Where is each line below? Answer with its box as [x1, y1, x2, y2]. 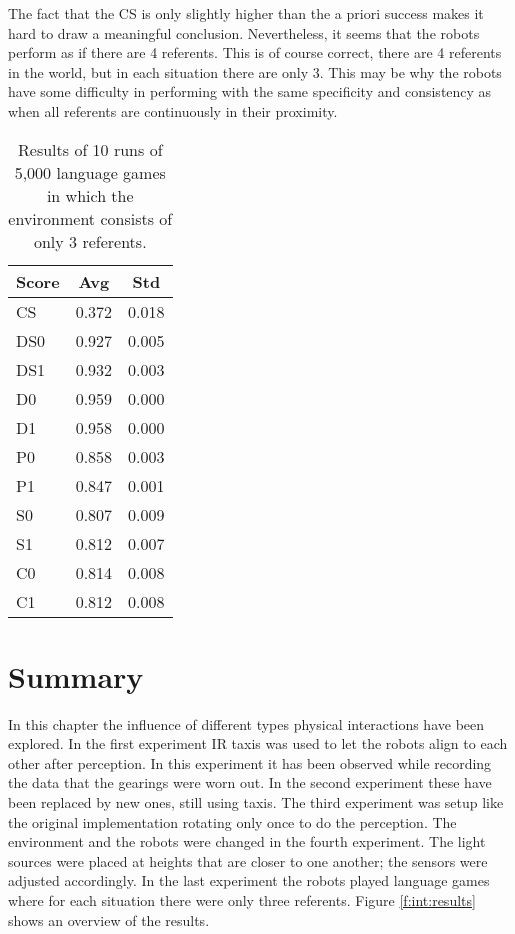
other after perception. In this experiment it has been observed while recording [8, 752, 492, 773]
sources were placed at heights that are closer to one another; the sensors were [8, 850, 488, 871]
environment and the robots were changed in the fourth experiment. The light [8, 831, 486, 852]
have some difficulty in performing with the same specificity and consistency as [8, 81, 492, 102]
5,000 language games [14, 160, 166, 184]
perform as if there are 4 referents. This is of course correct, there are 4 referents [8, 42, 502, 63]
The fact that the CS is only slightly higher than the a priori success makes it [8, 3, 484, 23]
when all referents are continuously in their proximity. [8, 100, 338, 121]
